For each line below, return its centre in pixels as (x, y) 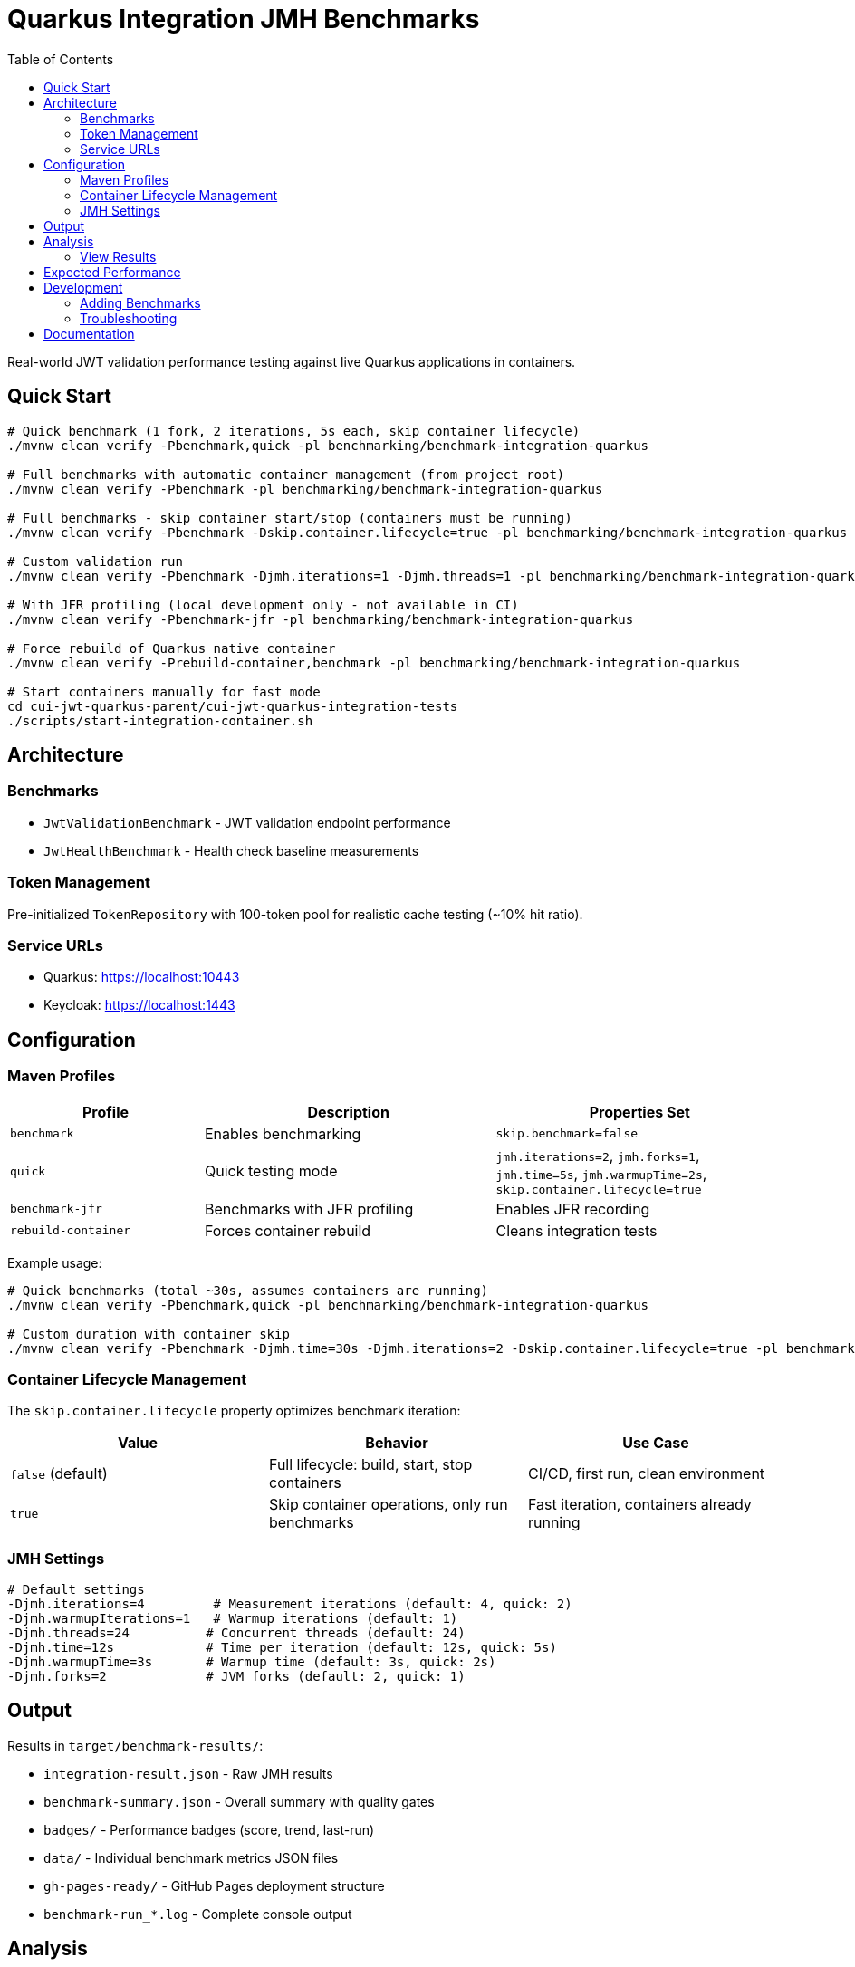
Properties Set (639, 1112)
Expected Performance (112, 272)
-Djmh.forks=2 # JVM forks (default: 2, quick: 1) (236, 1677)
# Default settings (76, 1590)
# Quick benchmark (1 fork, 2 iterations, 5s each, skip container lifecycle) (294, 431)
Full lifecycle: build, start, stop (370, 1465)
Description (348, 1112)
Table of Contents (61, 59)
